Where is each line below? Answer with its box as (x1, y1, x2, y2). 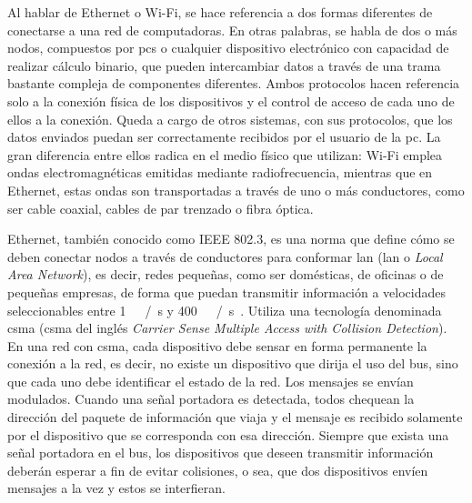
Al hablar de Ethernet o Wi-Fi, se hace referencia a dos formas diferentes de (7, 3, 433, 21)
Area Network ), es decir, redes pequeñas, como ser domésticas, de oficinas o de (7, 265, 444, 284)
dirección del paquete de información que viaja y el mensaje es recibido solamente (7, 407, 463, 427)
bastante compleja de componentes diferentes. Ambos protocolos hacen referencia (7, 74, 460, 93)
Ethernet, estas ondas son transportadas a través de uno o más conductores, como (7, 180, 465, 199)
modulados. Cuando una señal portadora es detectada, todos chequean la (7, 389, 415, 408)
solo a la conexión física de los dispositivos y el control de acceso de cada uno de (7, 91, 455, 110)
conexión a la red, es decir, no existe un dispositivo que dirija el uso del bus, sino (7, 354, 458, 373)
